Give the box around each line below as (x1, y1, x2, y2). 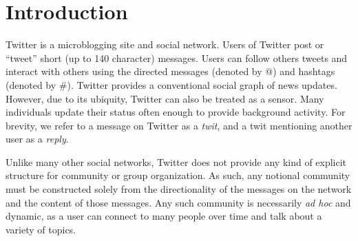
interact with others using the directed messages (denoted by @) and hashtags (6, 64, 335, 78)
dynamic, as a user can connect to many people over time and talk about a (6, 209, 322, 223)
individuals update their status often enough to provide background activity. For (6, 105, 346, 119)
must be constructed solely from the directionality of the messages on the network (6, 182, 352, 196)
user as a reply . (6, 132, 69, 146)
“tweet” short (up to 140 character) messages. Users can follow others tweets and (6, 50, 348, 65)
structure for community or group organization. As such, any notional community (6, 168, 350, 182)
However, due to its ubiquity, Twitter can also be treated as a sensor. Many (6, 91, 324, 105)
